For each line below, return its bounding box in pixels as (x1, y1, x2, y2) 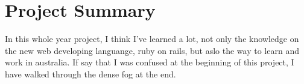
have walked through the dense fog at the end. (5, 67, 176, 80)
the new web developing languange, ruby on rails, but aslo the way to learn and (5, 44, 299, 56)
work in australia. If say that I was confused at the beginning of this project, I (5, 56, 294, 68)
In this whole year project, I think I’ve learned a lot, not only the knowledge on (5, 32, 299, 45)
